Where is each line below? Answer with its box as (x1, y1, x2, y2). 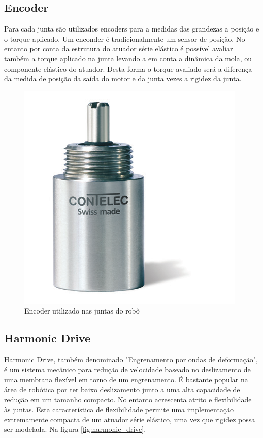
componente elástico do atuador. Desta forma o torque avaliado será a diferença (4, 63, 252, 74)
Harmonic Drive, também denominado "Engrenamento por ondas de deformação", (4, 354, 258, 365)
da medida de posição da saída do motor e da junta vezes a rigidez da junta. (4, 73, 242, 84)
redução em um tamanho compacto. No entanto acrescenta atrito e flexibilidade (4, 394, 252, 404)
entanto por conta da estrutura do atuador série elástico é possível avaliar (4, 43, 233, 54)
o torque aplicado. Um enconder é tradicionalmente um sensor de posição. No (4, 33, 245, 44)
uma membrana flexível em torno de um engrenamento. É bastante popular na (4, 374, 248, 385)
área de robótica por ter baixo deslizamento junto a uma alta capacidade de (4, 384, 240, 394)
